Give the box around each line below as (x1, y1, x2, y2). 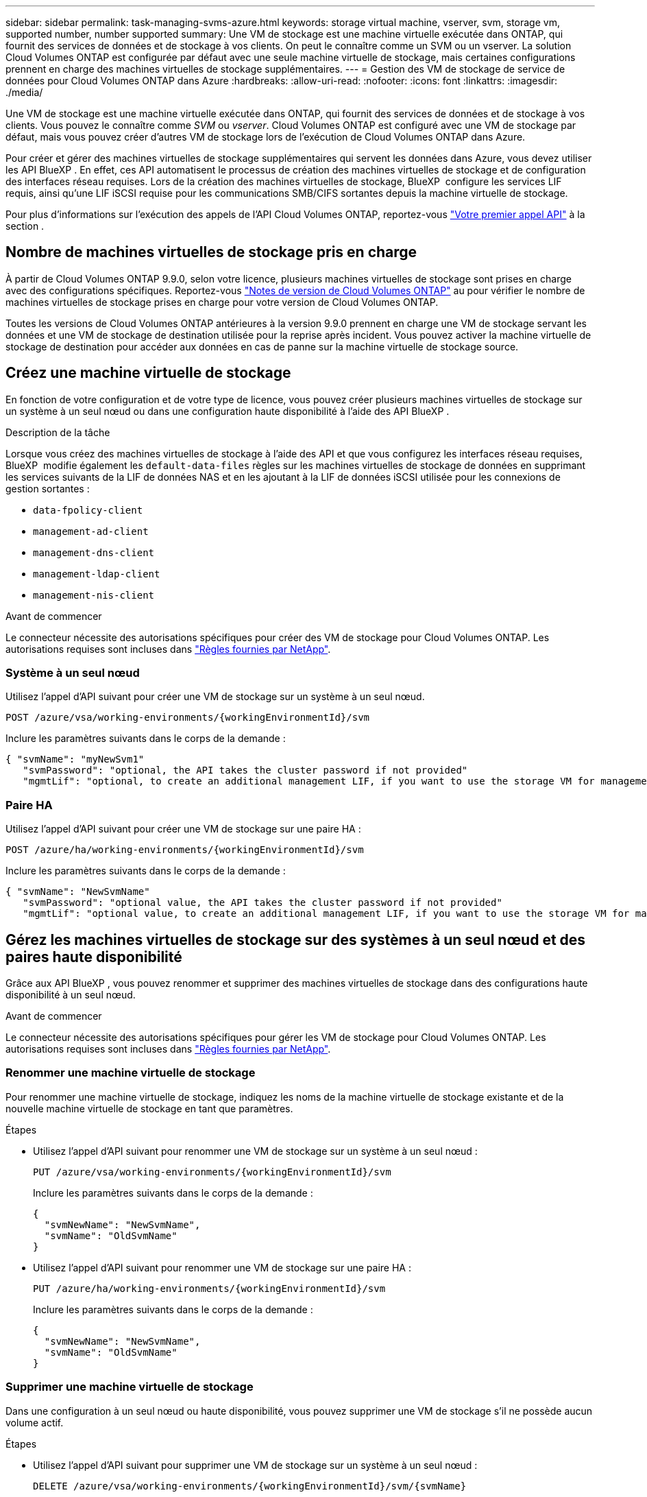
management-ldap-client (33, 568, 160, 579)
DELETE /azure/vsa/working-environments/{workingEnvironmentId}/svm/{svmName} (33, 1480, 467, 1492)
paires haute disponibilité (5, 948, 182, 966)
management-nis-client (33, 589, 155, 601)
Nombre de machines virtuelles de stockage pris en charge (5, 243, 417, 261)
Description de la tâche (5, 426, 110, 438)
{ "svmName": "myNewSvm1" (5, 754, 145, 765)
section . (5, 220, 45, 232)
